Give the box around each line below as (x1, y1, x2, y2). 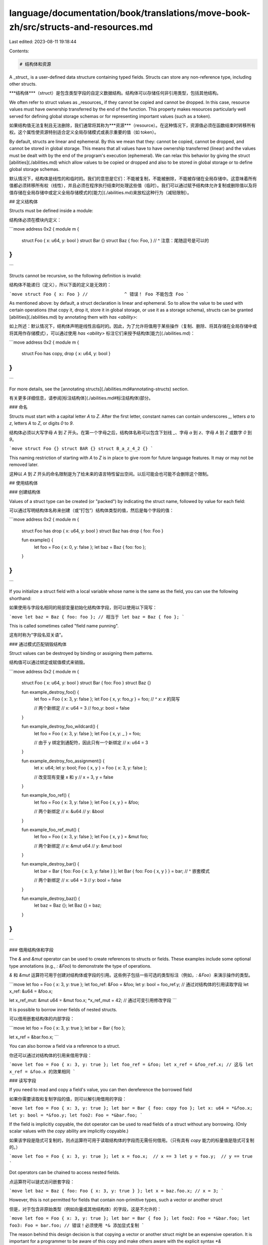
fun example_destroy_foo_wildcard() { (21, 724, 99, 730)
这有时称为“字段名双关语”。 (9, 632, 66, 638)
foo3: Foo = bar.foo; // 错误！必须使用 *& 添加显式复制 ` (9, 1223, 144, 1228)
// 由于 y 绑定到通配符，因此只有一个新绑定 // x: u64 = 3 (34, 740, 148, 746)
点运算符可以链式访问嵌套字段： (9, 1178, 74, 1185)
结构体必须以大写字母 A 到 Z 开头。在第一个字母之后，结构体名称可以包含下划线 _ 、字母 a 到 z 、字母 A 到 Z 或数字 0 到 (9, 429, 252, 435)
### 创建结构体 (9, 489, 41, 495)
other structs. (9, 81, 37, 87)
